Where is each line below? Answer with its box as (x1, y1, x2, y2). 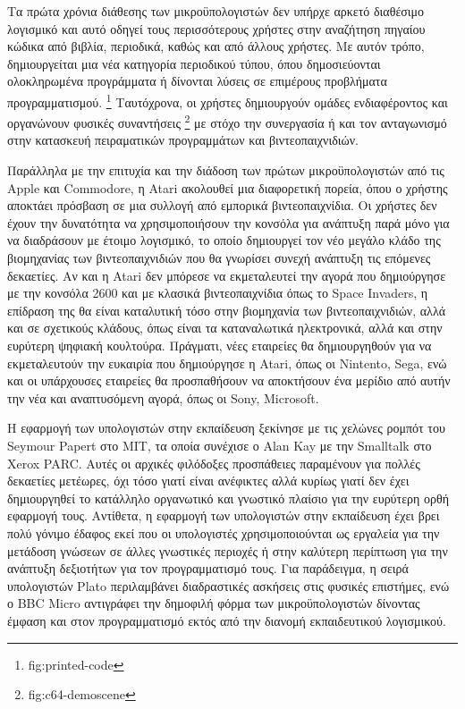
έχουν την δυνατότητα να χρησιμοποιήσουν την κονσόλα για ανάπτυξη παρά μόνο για (7, 213, 450, 232)
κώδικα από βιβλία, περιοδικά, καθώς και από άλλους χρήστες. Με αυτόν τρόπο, (7, 37, 425, 55)
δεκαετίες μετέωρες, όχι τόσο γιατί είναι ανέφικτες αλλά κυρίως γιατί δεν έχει (7, 471, 410, 490)
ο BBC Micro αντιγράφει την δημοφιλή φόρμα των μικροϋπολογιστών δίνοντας (7, 594, 420, 612)
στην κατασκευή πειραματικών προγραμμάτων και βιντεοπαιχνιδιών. (7, 131, 359, 149)
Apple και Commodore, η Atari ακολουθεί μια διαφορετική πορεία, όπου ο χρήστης (7, 178, 448, 197)
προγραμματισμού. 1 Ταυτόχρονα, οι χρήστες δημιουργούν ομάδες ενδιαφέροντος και (7, 89, 448, 111)
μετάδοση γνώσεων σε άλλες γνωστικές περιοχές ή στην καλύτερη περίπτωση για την (7, 541, 448, 560)
